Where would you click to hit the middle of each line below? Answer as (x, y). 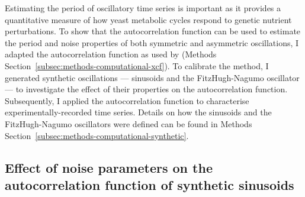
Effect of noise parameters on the (109, 167)
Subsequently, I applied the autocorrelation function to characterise (127, 100)
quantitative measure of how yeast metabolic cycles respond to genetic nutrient (148, 19)
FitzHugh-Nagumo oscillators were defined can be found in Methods (129, 123)
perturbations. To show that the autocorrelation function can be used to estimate (153, 31)
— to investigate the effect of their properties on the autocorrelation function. (146, 89)
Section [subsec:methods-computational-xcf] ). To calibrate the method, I (137, 65)
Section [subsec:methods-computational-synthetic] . (97, 135)
